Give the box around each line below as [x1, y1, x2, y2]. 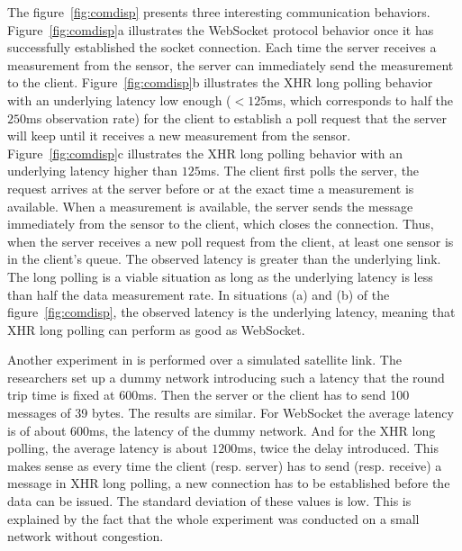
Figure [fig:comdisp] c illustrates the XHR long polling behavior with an [7, 143, 403, 162]
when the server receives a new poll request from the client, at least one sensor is [7, 231, 454, 250]
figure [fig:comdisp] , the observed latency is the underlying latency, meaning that [7, 303, 456, 321]
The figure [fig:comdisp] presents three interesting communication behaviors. [7, 3, 430, 21]
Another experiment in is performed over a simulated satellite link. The [7, 350, 402, 369]
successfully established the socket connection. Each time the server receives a [7, 38, 437, 57]
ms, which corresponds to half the [267, 90, 454, 109]
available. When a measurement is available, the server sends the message [7, 196, 413, 215]
